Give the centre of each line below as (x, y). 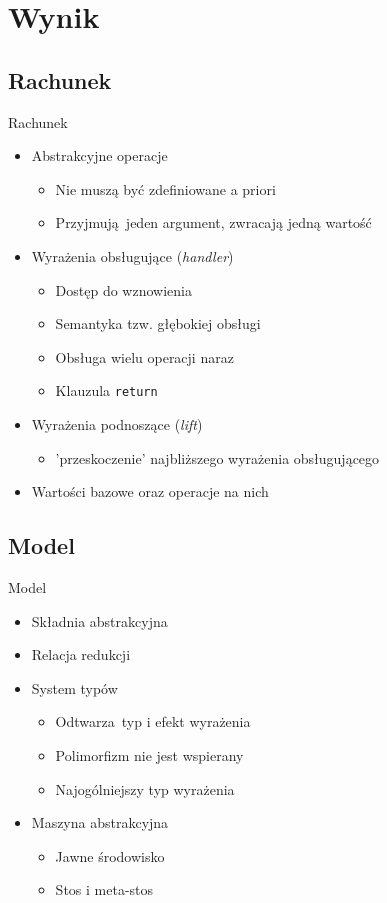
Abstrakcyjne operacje (99, 155)
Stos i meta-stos (104, 889)
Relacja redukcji (81, 654)
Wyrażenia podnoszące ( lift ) (117, 423)
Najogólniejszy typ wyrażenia (145, 788)
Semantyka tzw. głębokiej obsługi (158, 323)
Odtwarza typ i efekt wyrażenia (153, 721)
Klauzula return (106, 390)
